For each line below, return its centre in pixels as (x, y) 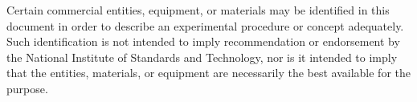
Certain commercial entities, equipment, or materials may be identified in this (198, 10)
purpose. (27, 88)
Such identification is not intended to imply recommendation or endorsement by (203, 41)
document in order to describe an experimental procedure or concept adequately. (205, 25)
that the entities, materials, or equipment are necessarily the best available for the (208, 73)
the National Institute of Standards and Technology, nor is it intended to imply (202, 57)
